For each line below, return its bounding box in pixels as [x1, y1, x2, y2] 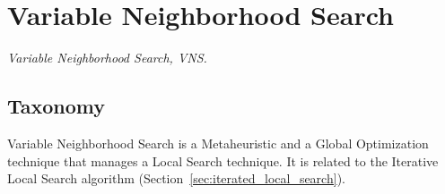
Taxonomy [7, 92, 106, 120]
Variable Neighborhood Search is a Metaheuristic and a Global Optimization [7, 133, 429, 152]
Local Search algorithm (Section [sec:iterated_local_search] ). [7, 169, 345, 188]
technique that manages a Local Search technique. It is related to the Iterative [7, 151, 439, 170]
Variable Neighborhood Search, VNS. [7, 48, 207, 67]
